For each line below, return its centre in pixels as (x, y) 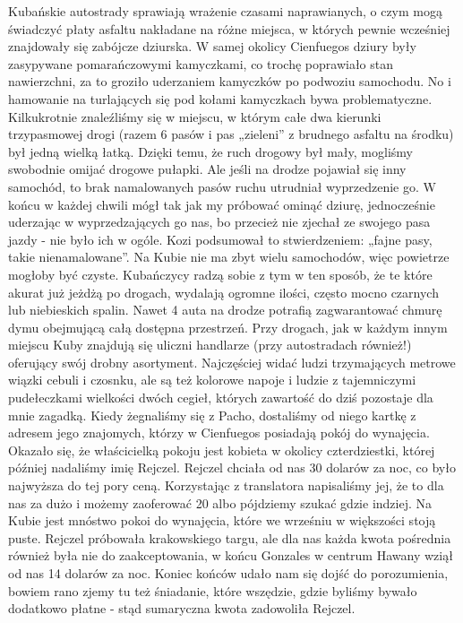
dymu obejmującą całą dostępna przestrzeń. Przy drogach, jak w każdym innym (228, 327)
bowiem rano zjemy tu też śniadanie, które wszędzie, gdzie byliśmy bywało (213, 590)
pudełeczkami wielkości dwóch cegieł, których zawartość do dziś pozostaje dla (221, 398)
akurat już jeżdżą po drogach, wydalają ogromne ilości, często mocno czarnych (223, 292)
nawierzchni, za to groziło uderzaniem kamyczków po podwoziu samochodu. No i (230, 81)
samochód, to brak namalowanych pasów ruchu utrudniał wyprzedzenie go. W (222, 186)
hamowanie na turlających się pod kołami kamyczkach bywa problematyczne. (220, 98)
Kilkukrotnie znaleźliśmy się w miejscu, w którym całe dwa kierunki (195, 116)
